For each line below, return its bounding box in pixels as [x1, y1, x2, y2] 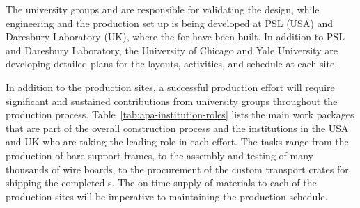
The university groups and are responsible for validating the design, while [6, 2, 320, 16]
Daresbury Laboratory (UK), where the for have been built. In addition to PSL [6, 29, 345, 44]
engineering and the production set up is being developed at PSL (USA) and [6, 15, 334, 30]
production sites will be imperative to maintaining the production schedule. [6, 189, 328, 203]
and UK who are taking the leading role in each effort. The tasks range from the [6, 134, 349, 149]
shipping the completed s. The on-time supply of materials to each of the [6, 175, 317, 190]
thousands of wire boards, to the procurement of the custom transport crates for [6, 161, 349, 176]
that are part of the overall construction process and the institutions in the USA [6, 120, 349, 135]
